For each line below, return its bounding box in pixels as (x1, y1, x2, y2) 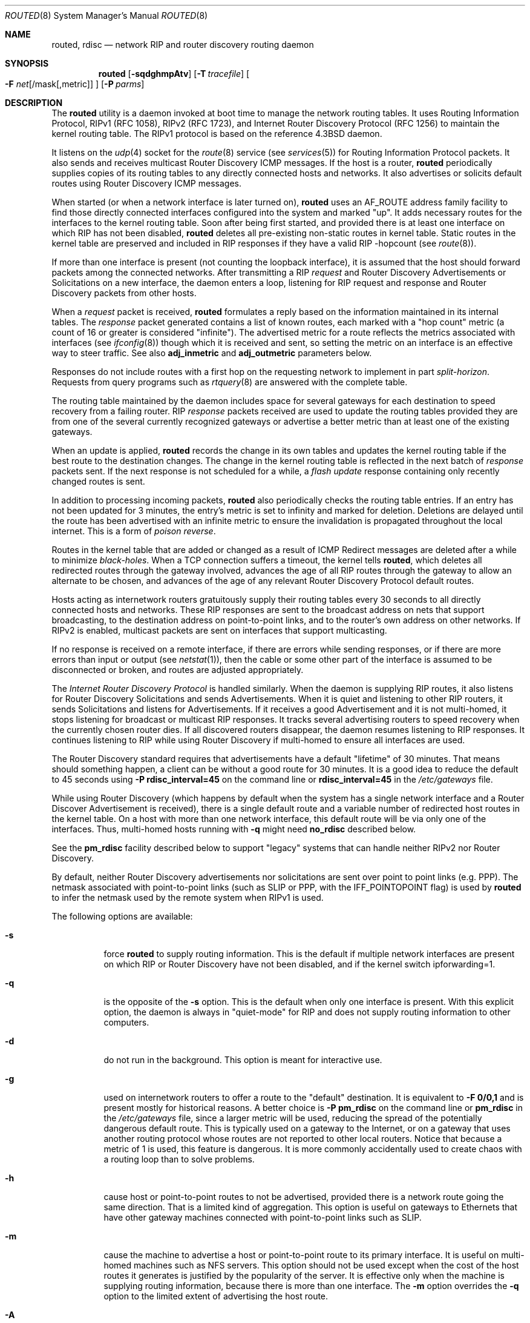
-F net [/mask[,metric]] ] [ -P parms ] (5, 79, 145, 89)
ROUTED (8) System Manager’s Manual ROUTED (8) (5, 10, 208, 21)
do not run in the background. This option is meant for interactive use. (103, 1055, 382, 1065)
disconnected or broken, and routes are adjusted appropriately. (51, 665, 304, 675)
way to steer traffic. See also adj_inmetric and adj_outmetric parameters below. (51, 348, 372, 358)
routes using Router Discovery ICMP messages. (51, 178, 241, 188)
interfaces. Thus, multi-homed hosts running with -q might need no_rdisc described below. (51, 824, 416, 834)
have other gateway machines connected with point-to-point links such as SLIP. (103, 1212, 422, 1222)
